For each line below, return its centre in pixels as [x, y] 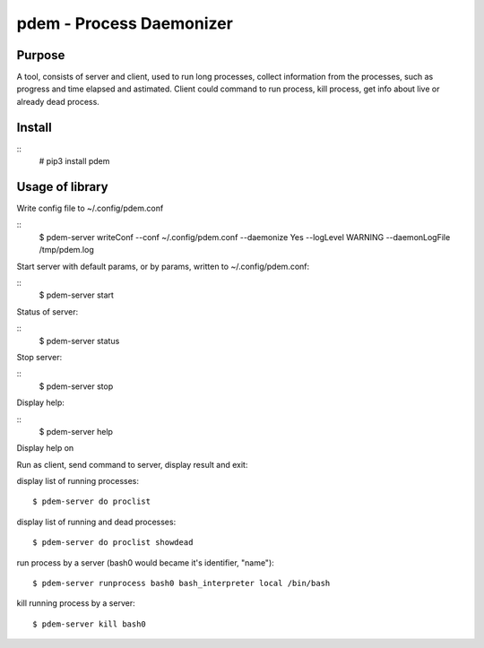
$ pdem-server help [76, 431]
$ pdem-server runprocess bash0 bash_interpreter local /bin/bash [181, 583]
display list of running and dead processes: [96, 522]
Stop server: [39, 357]
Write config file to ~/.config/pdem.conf [90, 208]
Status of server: [48, 311]
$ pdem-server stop [76, 386]
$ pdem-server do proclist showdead [113, 543]
